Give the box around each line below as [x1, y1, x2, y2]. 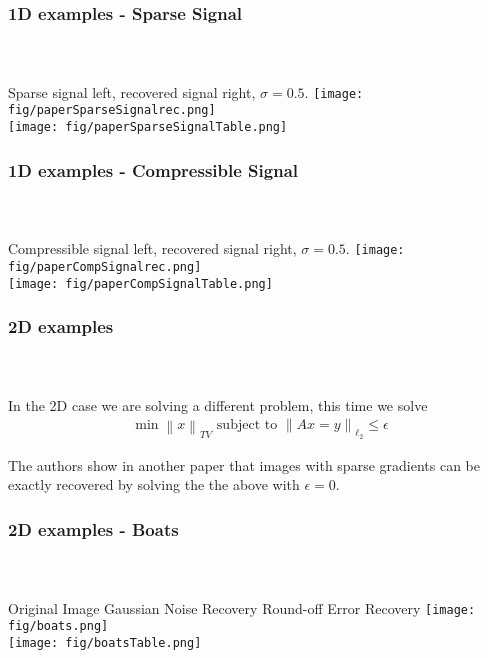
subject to [216, 418, 278, 433]
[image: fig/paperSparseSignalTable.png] [8, 119, 288, 134]
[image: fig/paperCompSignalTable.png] [8, 276, 273, 291]
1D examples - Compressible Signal [8, 157, 299, 182]
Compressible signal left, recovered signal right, [8, 238, 297, 259]
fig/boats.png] [8, 619, 109, 634]
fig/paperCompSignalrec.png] [8, 259, 202, 274]
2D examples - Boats [8, 516, 179, 541]
